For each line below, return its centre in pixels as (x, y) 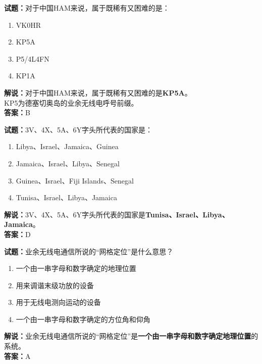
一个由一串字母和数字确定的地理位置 (76, 268)
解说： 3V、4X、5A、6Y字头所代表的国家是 (75, 214)
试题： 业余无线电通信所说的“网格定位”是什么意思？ (89, 251)
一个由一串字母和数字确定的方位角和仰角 (83, 319)
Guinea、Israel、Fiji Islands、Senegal (75, 180)
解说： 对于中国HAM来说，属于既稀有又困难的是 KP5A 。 (98, 92)
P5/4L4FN (33, 58)
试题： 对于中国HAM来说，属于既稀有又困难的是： (87, 8)
